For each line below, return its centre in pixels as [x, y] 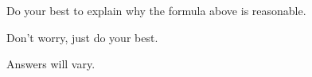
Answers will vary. [51, 64]
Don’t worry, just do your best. [82, 37]
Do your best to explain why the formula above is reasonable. [156, 10]
